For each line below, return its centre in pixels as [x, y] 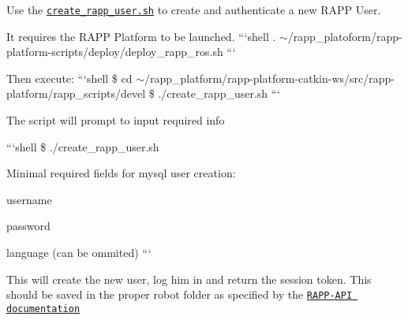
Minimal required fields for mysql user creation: [121, 173]
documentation [43, 309]
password [28, 226]
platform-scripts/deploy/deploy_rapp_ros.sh [115, 52]
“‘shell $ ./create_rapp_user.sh [83, 146]
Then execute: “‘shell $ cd [69, 78]
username [29, 199]
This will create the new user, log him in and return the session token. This [189, 279]
